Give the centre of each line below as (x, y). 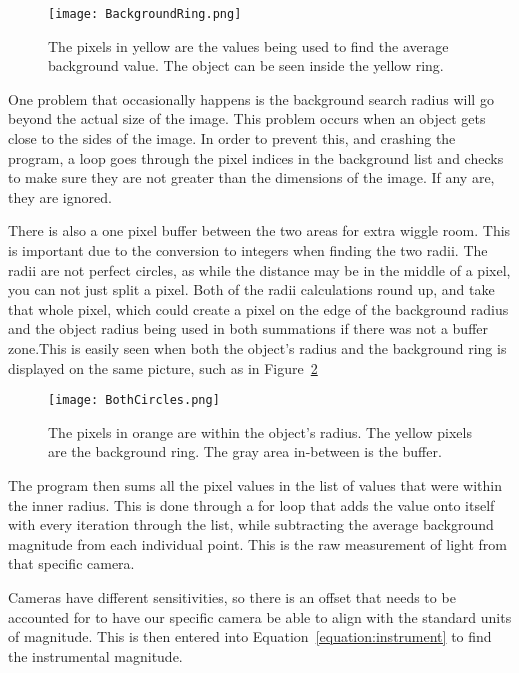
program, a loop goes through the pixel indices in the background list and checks (256, 157)
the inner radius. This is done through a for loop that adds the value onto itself (251, 504)
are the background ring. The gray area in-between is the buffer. (245, 451)
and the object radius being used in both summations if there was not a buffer (248, 328)
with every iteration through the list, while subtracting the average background (251, 524)
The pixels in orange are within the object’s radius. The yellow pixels (260, 431)
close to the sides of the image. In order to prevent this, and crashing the (232, 138)
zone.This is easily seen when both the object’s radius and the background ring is (257, 347)
